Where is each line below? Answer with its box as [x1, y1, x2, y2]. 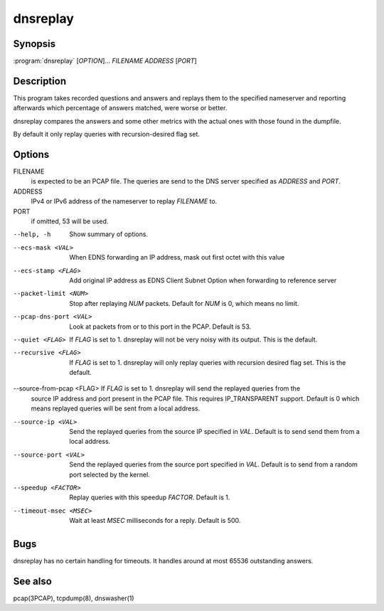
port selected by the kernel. [69, 470, 151, 479]
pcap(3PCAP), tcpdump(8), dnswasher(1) [13, 594, 134, 602]
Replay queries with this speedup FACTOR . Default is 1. [69, 493, 230, 501]
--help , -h [13, 230, 51, 238]
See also [13, 575, 53, 587]
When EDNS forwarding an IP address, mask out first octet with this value [69, 253, 285, 262]
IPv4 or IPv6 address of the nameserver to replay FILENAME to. [31, 197, 218, 206]
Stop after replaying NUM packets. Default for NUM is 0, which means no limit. [69, 299, 299, 307]
